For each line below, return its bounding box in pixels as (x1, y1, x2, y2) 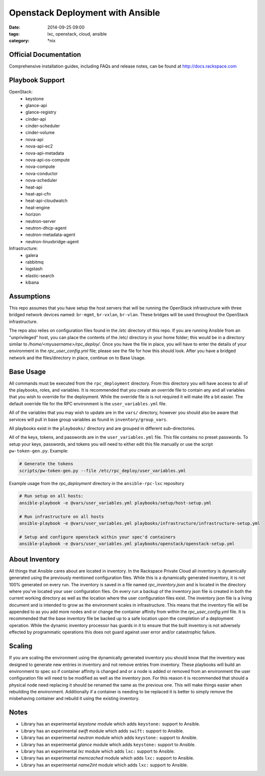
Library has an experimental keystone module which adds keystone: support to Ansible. (21, 721, 200, 727)
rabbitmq (25, 259, 44, 265)
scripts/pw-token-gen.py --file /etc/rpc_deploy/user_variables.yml (19, 468, 186, 473)
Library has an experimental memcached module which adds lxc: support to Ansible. (21, 755, 194, 761)
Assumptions (9, 292, 51, 300)
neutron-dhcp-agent (25, 225, 67, 231)
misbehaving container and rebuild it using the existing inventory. (9, 696, 140, 702)
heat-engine (25, 204, 51, 210)
